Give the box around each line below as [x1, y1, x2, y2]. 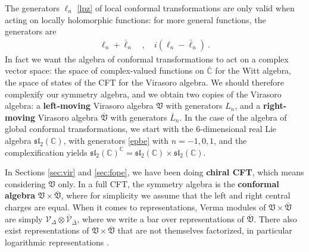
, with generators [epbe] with [63, 134, 169, 146]
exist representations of [5, 224, 89, 237]
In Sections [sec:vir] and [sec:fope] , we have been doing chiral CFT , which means [5, 166, 304, 178]
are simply [5, 212, 43, 225]
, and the [214, 134, 247, 146]
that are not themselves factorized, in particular [117, 224, 292, 237]
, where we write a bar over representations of [77, 212, 244, 225]
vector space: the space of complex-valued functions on [5, 64, 204, 77]
